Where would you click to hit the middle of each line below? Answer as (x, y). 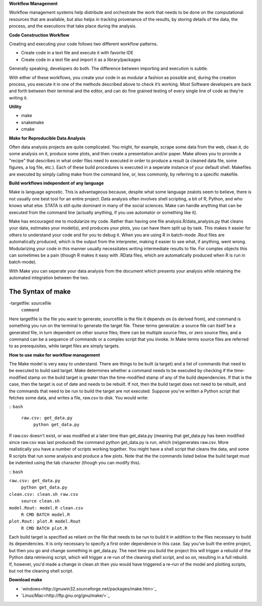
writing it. (18, 98)
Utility (15, 107)
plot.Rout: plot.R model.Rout (45, 521)
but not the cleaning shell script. (41, 571)
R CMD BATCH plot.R (44, 528)
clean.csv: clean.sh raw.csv (44, 494)
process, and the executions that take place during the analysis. (73, 26)
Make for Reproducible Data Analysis (47, 138)
